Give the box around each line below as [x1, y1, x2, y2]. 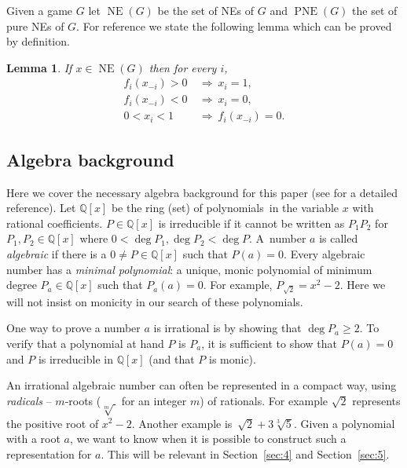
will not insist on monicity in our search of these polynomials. [6, 293, 303, 309]
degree [6, 276, 37, 293]
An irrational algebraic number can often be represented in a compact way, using [6, 377, 397, 393]
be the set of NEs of [157, 2, 255, 18]
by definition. [6, 33, 70, 49]
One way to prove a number [6, 320, 141, 336]
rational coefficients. [6, 214, 103, 231]
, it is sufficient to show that [201, 335, 337, 351]
